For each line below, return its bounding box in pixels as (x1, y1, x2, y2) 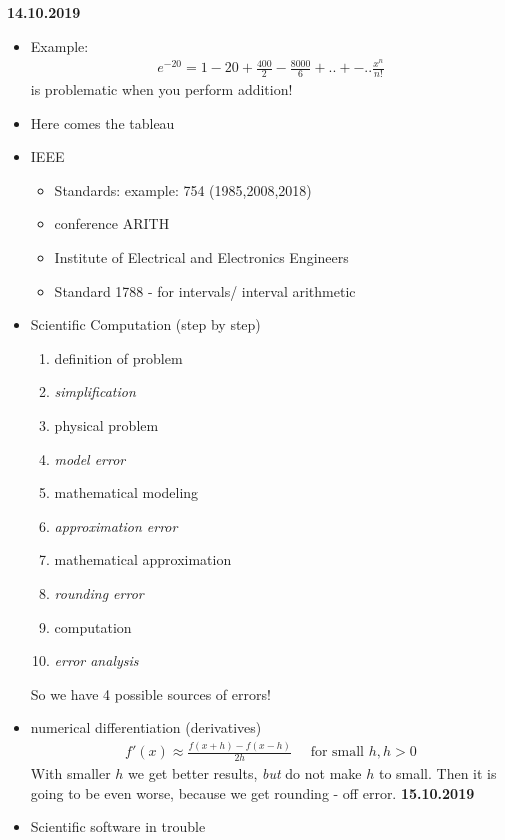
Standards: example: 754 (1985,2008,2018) (54, 179, 312, 200)
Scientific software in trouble (30, 816, 206, 837)
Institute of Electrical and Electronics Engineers (54, 247, 349, 268)
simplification (54, 381, 136, 402)
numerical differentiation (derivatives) (30, 717, 262, 738)
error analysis (54, 650, 139, 671)
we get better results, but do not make (128, 763, 362, 784)
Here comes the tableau (30, 112, 175, 133)
